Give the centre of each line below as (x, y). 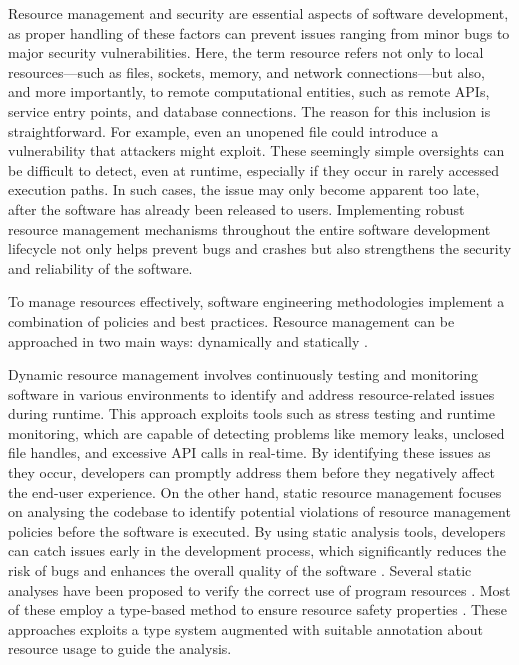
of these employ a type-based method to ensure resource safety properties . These (257, 609)
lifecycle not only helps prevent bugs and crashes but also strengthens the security (260, 248)
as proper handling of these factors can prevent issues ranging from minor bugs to (259, 32)
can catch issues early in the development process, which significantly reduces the (257, 550)
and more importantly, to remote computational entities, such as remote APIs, (249, 91)
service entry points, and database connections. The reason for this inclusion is (249, 110)
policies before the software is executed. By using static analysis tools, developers (257, 530)
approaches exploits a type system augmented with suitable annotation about (245, 628)
